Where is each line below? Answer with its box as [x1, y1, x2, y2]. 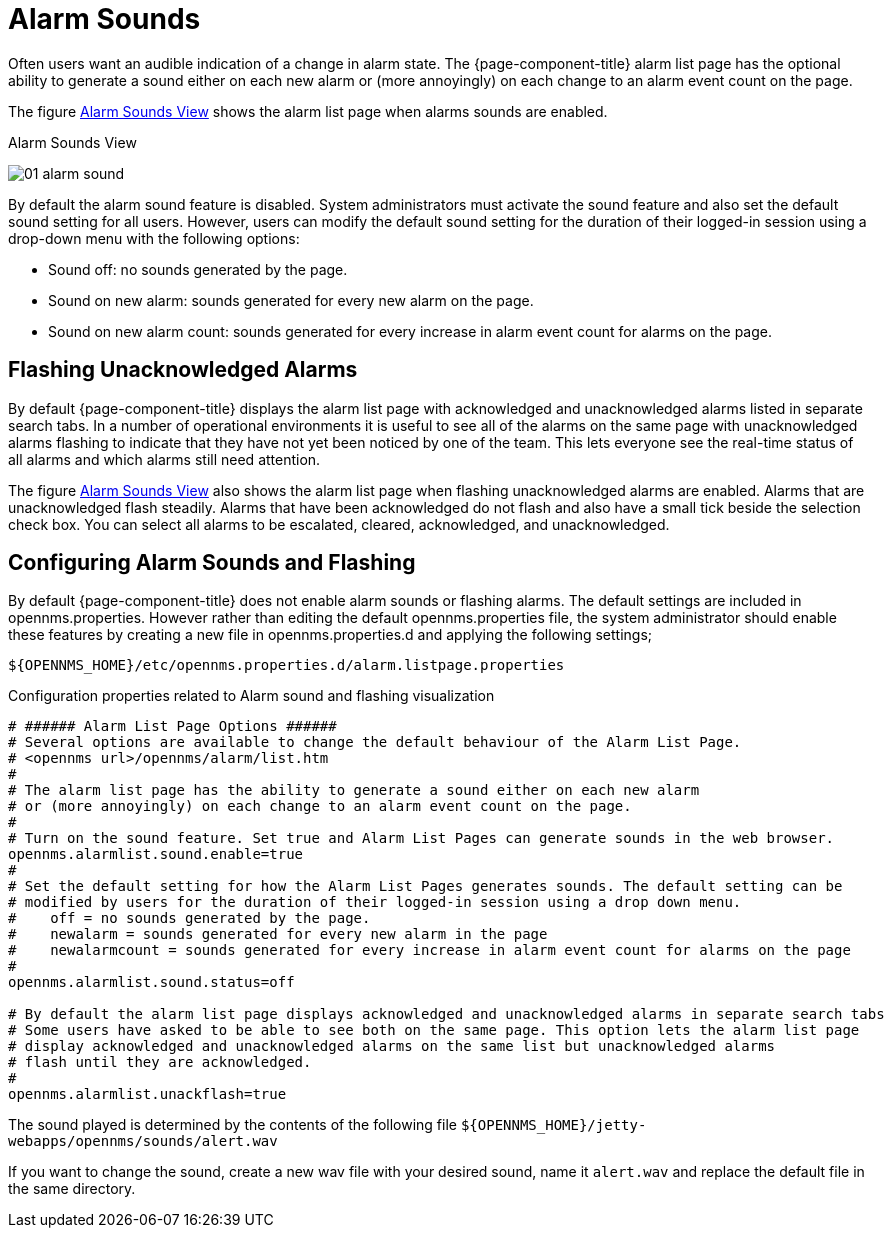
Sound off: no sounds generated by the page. [48, 260, 348, 278]
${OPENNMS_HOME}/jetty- [460, 1117, 647, 1134]
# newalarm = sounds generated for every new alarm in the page [8, 926, 548, 943]
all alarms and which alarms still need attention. [8, 450, 321, 468]
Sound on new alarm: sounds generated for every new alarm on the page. [48, 291, 534, 309]
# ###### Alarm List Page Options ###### [8, 718, 337, 735]
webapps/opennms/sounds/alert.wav [8, 1133, 278, 1150]
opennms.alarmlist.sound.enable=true [8, 846, 304, 863]
